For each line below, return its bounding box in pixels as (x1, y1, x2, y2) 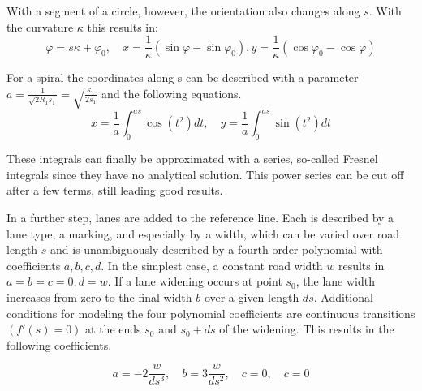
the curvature (6, 18, 74, 35)
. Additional (313, 288, 373, 305)
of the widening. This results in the (219, 320, 394, 337)
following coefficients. (6, 336, 112, 353)
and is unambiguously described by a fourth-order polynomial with (50, 241, 383, 258)
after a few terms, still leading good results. (6, 182, 223, 199)
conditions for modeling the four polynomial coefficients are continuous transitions (6, 304, 416, 321)
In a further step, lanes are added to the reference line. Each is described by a (6, 208, 394, 226)
